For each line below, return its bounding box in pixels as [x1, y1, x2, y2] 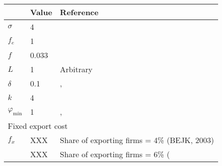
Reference [60, 6, 99, 18]
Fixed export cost [8, 120, 68, 131]
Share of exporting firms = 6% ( [60, 148, 170, 160]
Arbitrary [60, 63, 92, 75]
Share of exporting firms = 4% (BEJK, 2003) [60, 134, 214, 145]
